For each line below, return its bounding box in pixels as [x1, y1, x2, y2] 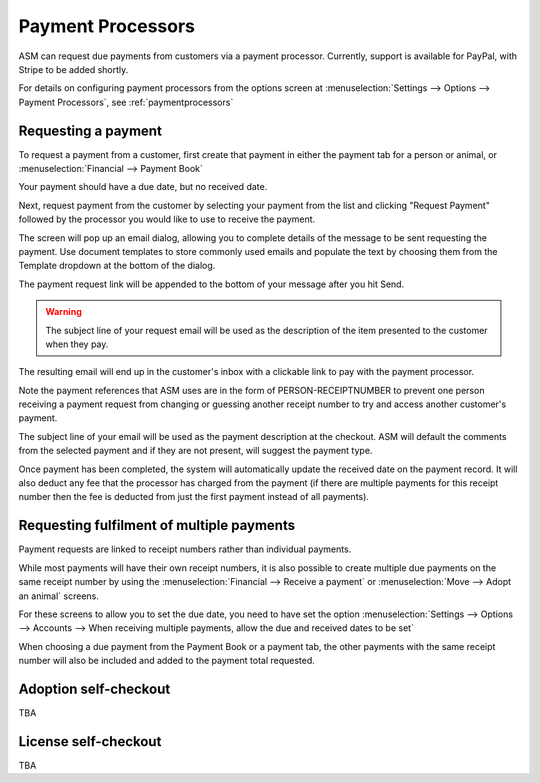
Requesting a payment [18, 122, 162, 139]
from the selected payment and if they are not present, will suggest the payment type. [18, 445, 373, 457]
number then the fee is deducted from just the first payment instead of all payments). [18, 491, 370, 503]
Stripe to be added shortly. [18, 63, 129, 75]
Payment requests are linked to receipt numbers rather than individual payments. [18, 543, 352, 555]
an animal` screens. [18, 590, 100, 602]
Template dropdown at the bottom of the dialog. [18, 260, 216, 272]
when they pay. [45, 338, 109, 350]
